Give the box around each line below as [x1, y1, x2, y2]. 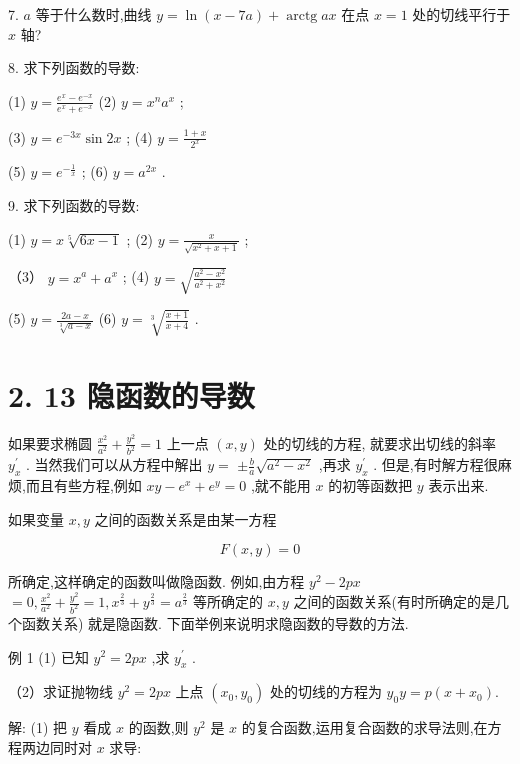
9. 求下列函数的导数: [8, 195, 140, 216]
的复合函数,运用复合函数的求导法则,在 [241, 717, 488, 738]
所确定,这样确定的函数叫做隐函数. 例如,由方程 [8, 571, 305, 592]
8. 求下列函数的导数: [8, 57, 140, 78]
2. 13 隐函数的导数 [8, 374, 255, 415]
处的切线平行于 [412, 4, 511, 24]
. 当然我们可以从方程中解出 [25, 454, 203, 475]
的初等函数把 [328, 475, 413, 496]
